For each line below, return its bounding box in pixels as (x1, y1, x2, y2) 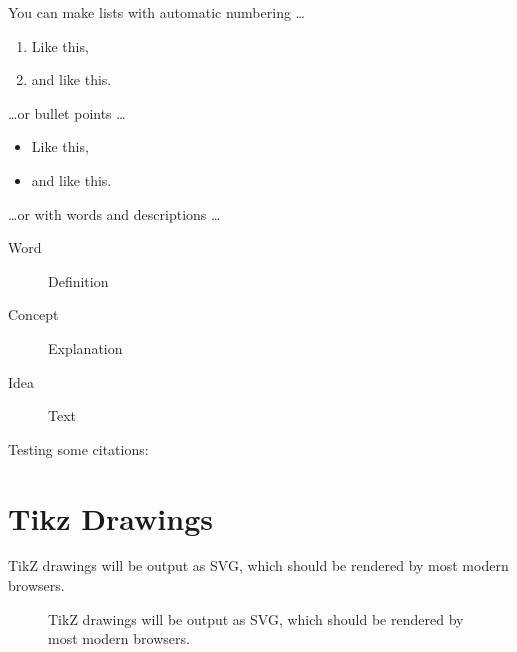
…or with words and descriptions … (8, 203, 221, 224)
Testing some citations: (8, 438, 149, 459)
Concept (8, 304, 59, 325)
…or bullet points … (8, 102, 126, 123)
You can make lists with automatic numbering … (8, 2, 305, 22)
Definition (48, 270, 109, 291)
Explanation (48, 337, 123, 358)
